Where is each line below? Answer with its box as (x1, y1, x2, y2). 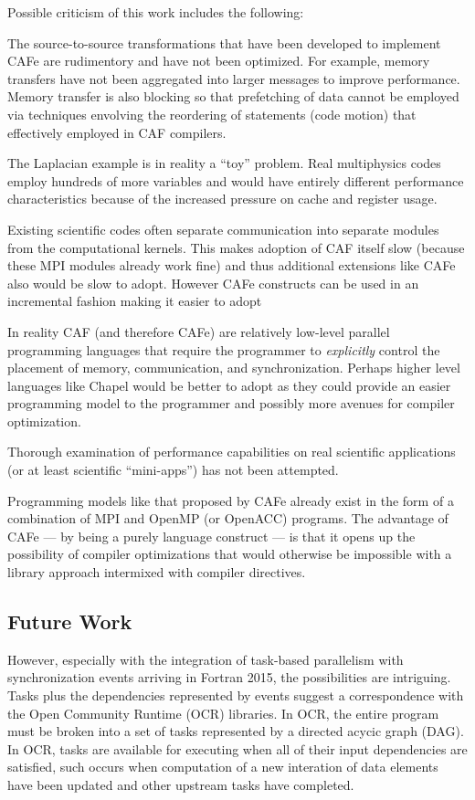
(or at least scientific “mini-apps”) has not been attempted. (7, 460, 339, 479)
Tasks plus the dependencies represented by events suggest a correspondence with (7, 686, 464, 705)
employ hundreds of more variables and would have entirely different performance (7, 171, 464, 190)
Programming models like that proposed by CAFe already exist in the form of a (7, 490, 454, 510)
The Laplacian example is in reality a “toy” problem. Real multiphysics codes (7, 153, 441, 173)
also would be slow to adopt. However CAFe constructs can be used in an (7, 273, 419, 292)
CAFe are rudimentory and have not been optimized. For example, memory (7, 51, 430, 70)
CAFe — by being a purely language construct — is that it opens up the (7, 526, 416, 545)
